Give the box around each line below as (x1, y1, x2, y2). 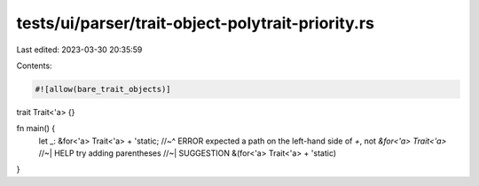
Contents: (16, 60, 52, 71)
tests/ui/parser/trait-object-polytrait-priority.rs (16, 13, 374, 33)
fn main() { (16, 123, 56, 134)
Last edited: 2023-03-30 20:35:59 (16, 44, 143, 55)
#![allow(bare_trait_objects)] (35, 84, 172, 94)
